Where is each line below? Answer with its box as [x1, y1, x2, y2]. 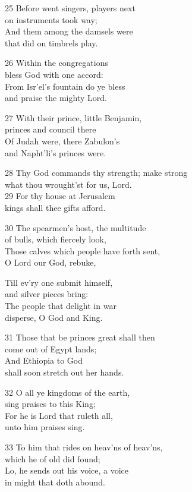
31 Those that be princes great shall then [5, 331, 155, 343]
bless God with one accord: [5, 68, 103, 80]
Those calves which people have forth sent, [5, 244, 160, 257]
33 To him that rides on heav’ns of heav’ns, [5, 441, 163, 453]
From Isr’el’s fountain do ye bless [5, 80, 125, 92]
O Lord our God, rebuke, [5, 256, 96, 269]
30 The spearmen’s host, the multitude [5, 221, 146, 234]
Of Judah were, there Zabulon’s [5, 134, 120, 147]
